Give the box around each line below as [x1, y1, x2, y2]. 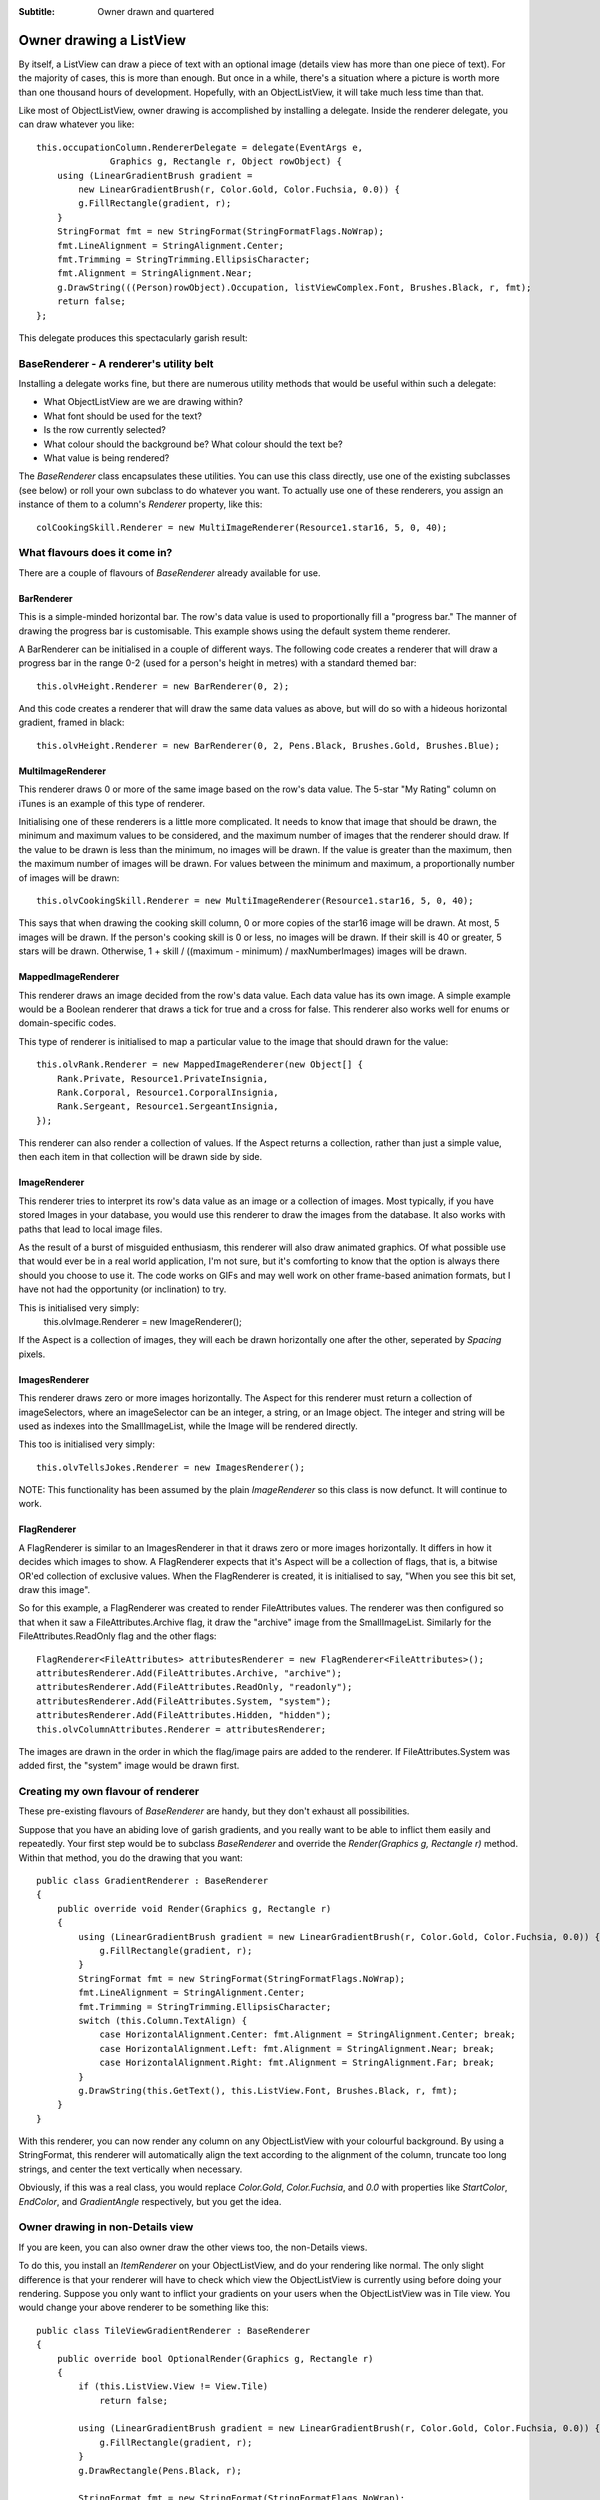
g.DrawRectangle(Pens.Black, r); [78, 2465, 242, 2476]
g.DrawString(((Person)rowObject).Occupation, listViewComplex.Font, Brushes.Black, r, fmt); [56, 281, 532, 293]
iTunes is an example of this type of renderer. [18, 797, 205, 809]
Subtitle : [18, 6, 55, 17]
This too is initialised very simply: [18, 1438, 155, 1450]
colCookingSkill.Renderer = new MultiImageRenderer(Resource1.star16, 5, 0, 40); [36, 521, 448, 533]
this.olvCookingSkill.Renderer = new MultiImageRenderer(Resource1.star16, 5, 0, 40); [36, 895, 474, 906]
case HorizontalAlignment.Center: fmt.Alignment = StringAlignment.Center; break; [99, 2029, 517, 2040]
